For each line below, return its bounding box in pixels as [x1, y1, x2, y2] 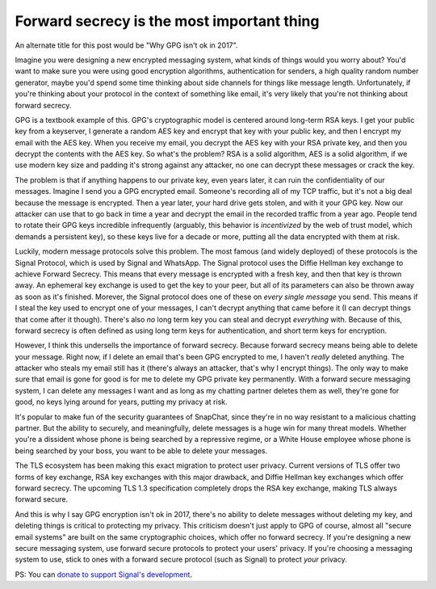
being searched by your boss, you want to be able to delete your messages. [15, 445, 268, 456]
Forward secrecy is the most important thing [15, 12, 320, 30]
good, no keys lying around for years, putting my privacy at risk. [15, 397, 228, 407]
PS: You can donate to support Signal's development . [15, 570, 193, 579]
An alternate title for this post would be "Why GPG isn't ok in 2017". [15, 40, 238, 50]
